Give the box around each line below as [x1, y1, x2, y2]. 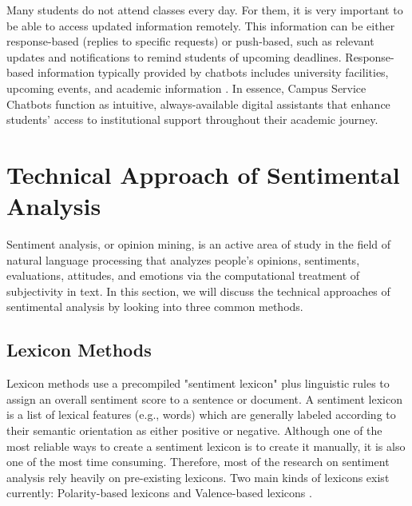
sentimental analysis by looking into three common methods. [6, 298, 303, 315]
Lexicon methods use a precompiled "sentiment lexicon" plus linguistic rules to [6, 375, 390, 392]
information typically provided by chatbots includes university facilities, [37, 64, 389, 81]
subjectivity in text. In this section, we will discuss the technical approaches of [6, 282, 390, 299]
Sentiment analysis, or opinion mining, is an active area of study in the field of [6, 236, 391, 253]
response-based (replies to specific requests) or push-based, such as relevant [6, 33, 374, 50]
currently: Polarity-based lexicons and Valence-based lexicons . [6, 484, 312, 501]
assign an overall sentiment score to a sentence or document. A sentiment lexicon [6, 390, 402, 407]
